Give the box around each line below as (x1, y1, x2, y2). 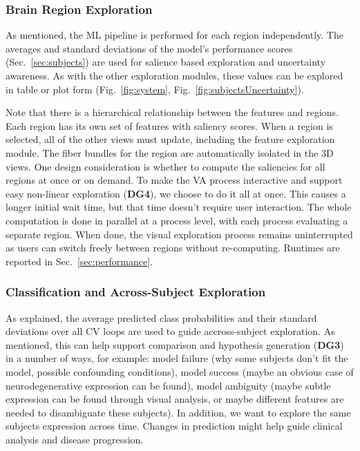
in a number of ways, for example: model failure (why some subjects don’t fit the (6, 351, 348, 365)
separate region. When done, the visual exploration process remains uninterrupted (6, 227, 353, 241)
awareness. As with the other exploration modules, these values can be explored (6, 68, 343, 82)
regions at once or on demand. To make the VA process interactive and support (6, 173, 343, 187)
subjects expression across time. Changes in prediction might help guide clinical (6, 419, 343, 433)
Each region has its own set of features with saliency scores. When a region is (6, 118, 333, 133)
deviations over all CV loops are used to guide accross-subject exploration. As (6, 324, 335, 338)
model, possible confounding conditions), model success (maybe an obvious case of (6, 364, 354, 378)
